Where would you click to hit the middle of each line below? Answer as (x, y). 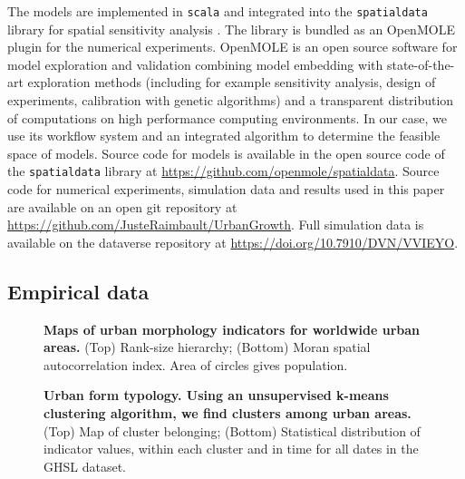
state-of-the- (421, 64)
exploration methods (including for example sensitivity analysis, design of (232, 82)
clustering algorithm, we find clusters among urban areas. (228, 413)
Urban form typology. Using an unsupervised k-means (216, 395)
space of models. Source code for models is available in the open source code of (226, 153)
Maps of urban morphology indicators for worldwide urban (232, 329)
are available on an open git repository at (122, 206)
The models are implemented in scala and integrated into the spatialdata (218, 11)
